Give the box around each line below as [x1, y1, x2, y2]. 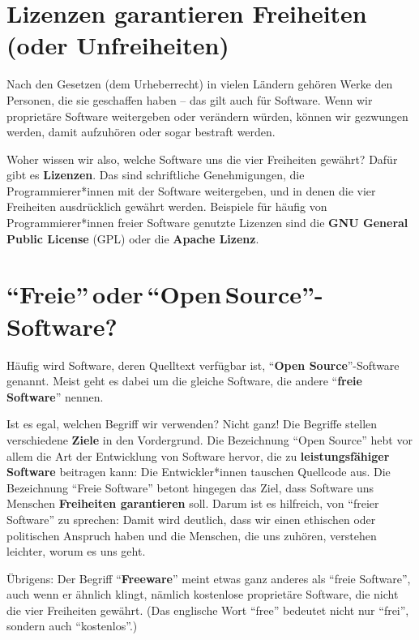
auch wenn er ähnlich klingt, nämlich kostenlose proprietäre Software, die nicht [6, 586, 399, 603]
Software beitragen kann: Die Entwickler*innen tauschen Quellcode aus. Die [6, 463, 391, 480]
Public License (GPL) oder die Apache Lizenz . [6, 230, 259, 247]
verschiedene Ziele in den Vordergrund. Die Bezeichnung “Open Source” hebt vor [6, 431, 413, 448]
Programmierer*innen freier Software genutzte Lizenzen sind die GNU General [6, 214, 408, 231]
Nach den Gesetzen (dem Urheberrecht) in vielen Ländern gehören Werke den [6, 75, 393, 92]
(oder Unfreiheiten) [6, 28, 229, 62]
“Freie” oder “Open [6, 277, 222, 311]
